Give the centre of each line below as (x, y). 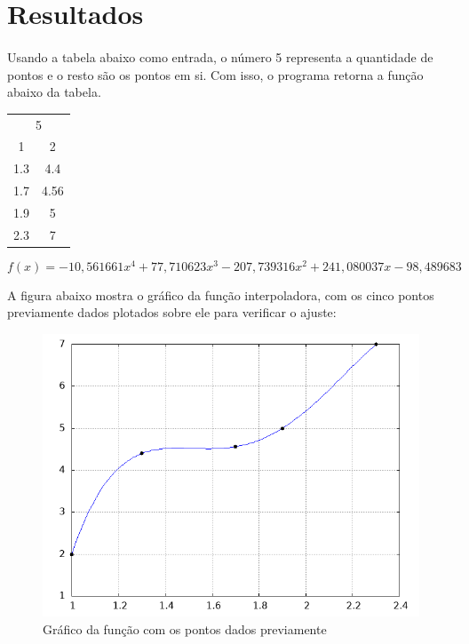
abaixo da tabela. (54, 92)
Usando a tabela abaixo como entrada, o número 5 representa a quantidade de (220, 56)
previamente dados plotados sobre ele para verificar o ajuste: (172, 312)
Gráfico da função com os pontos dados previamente (185, 628)
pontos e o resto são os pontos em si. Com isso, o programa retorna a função (215, 74)
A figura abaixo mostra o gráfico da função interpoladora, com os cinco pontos (221, 294)
